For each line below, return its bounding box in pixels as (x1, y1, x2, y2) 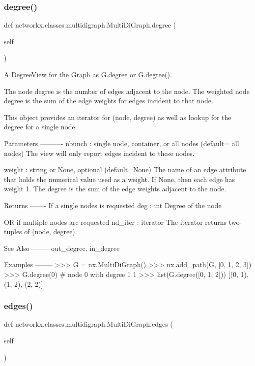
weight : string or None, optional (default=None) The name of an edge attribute (4, 164, 246, 175)
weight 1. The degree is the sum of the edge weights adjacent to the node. (4, 183, 227, 194)
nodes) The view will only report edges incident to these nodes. (4, 148, 195, 158)
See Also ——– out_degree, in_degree (4, 243, 120, 253)
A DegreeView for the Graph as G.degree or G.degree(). (4, 69, 172, 79)
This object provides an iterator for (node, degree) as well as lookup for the (4, 112, 231, 122)
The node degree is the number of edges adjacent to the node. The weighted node (4, 86, 250, 96)
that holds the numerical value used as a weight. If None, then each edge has (4, 174, 235, 184)
